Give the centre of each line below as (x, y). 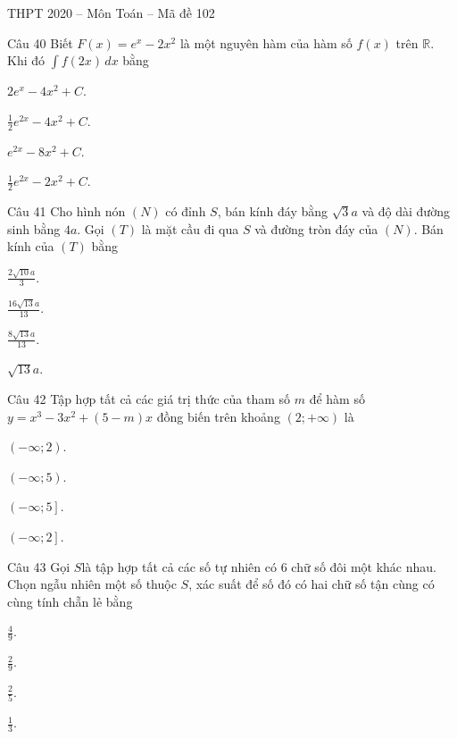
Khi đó (26, 60)
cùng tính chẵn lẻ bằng (70, 601)
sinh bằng (34, 228)
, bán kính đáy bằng (272, 211)
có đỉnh (186, 211)
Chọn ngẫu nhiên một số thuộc (92, 584)
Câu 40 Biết (40, 42)
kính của (31, 246)
